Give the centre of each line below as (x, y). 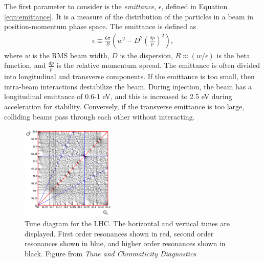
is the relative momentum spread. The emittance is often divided (158, 65)
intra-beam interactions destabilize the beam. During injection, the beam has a (128, 86)
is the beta (233, 55)
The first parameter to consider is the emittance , (80, 6)
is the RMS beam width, (71, 55)
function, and (25, 65)
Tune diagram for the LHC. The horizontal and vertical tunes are (127, 223)
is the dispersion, (146, 55)
